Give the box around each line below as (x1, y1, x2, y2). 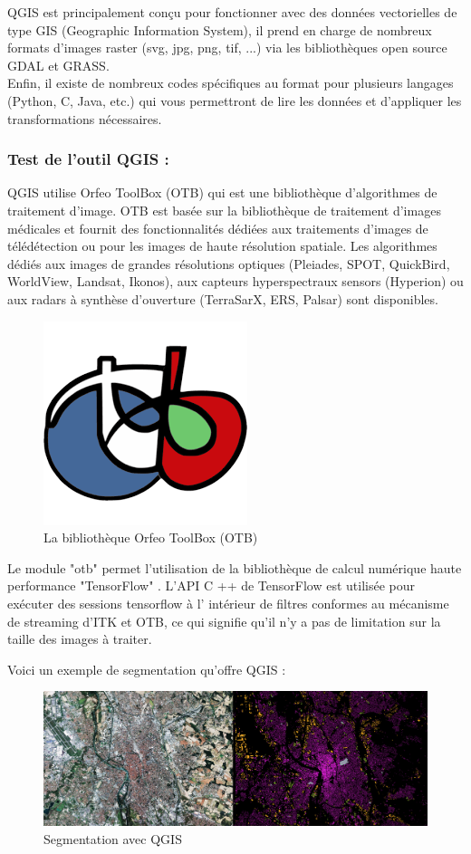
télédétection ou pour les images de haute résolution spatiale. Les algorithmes (7, 236, 437, 255)
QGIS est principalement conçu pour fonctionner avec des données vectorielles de (7, 3, 457, 21)
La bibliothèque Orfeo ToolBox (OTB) (43, 528, 258, 547)
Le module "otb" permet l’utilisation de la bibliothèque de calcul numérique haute (7, 558, 462, 577)
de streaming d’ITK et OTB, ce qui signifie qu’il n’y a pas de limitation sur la (7, 611, 441, 630)
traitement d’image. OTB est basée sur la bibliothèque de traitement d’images (7, 200, 441, 219)
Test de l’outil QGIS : (7, 148, 169, 170)
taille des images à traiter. (7, 629, 152, 648)
